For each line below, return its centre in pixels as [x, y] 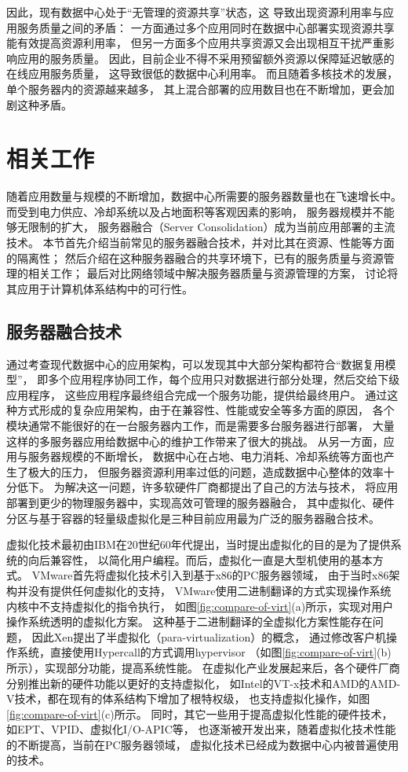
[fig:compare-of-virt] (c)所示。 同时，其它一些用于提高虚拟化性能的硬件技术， [200, 713]
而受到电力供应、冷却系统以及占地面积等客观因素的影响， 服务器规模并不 [195, 211]
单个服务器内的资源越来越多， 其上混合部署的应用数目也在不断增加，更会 [195, 88]
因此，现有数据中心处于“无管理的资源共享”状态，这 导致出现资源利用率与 [195, 12]
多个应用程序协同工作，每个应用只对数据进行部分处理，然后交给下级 [224, 379]
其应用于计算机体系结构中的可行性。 [100, 288]
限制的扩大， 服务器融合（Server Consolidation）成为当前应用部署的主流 [211, 227]
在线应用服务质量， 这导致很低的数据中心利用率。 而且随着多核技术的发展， [202, 74]
